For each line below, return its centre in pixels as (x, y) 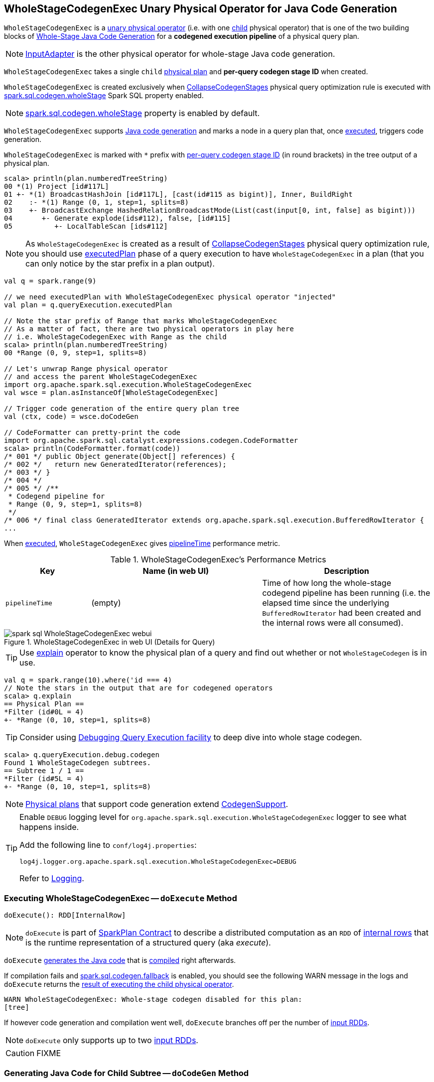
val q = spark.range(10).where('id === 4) (88, 680)
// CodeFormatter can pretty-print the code (92, 433)
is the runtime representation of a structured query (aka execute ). (148, 943)
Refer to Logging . (52, 879)
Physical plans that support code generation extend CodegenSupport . (157, 804)
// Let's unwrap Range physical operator (86, 369)
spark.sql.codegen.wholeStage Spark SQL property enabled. (104, 96)
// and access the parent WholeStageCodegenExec (101, 377)
